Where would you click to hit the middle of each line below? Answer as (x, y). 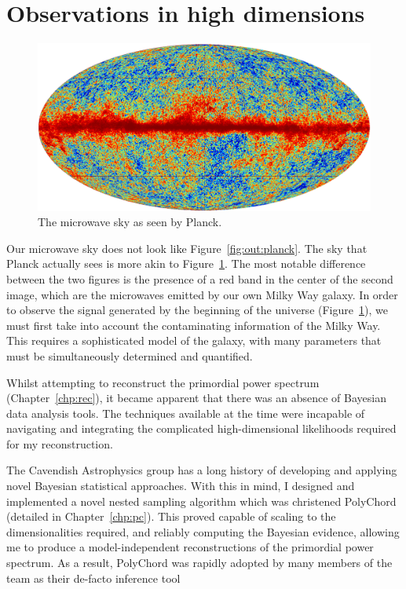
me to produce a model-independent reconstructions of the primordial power (190, 547)
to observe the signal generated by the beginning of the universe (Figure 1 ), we (197, 310)
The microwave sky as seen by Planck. (130, 222)
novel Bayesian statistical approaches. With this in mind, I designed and (181, 486)
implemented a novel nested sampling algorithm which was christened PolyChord (201, 501)
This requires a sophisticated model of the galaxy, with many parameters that (194, 340)
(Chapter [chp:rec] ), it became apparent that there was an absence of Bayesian (196, 398)
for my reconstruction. (60, 443)
